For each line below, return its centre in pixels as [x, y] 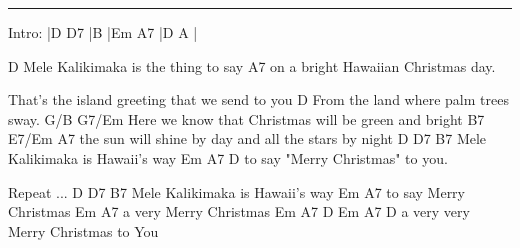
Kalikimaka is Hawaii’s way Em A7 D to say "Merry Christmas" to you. [228, 157]
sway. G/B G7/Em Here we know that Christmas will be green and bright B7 [246, 118]
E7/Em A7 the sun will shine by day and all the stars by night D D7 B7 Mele [247, 138]
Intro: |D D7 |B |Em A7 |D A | [103, 32]
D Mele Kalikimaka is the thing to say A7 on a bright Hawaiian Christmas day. [252, 65]
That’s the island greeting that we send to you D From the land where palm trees [258, 99]
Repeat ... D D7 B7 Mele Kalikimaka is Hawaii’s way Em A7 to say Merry [237, 191]
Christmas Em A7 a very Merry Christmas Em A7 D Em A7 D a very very [239, 211]
